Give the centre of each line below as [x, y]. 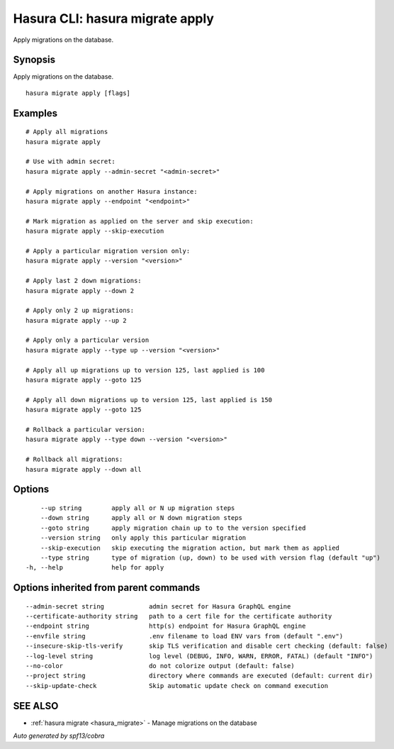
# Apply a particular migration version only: [108, 251]
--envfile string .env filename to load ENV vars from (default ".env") [185, 636]
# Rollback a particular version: [85, 429]
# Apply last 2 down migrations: [84, 281]
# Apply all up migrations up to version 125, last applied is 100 [145, 370]
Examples [35, 113]
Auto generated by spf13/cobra [59, 736]
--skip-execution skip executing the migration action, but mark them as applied [190, 548]
